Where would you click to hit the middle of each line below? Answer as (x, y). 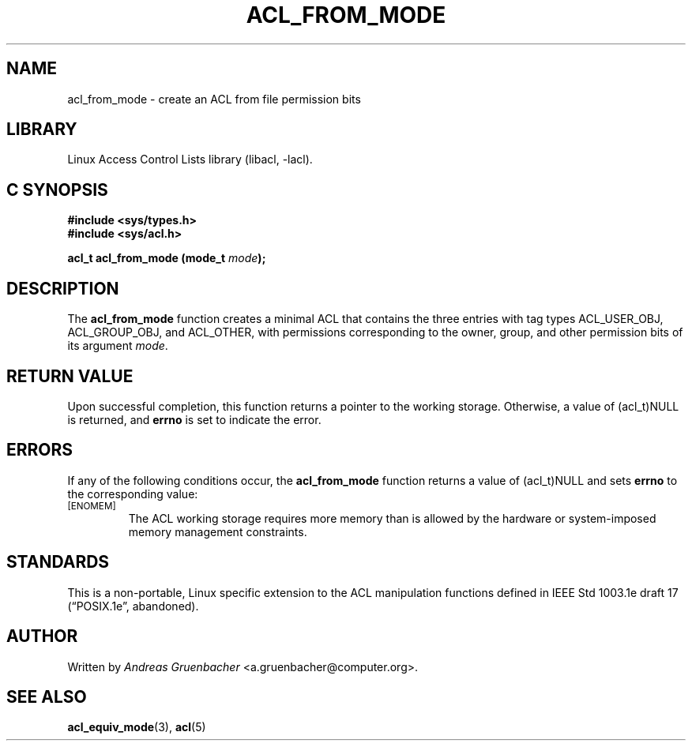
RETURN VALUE (70, 376)
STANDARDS (58, 562)
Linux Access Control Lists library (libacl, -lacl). (190, 160)
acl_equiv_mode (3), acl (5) (137, 727)
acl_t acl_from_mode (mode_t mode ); (167, 258)
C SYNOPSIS (57, 190)
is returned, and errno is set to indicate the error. (194, 419)
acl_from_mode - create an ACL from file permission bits (214, 99)
